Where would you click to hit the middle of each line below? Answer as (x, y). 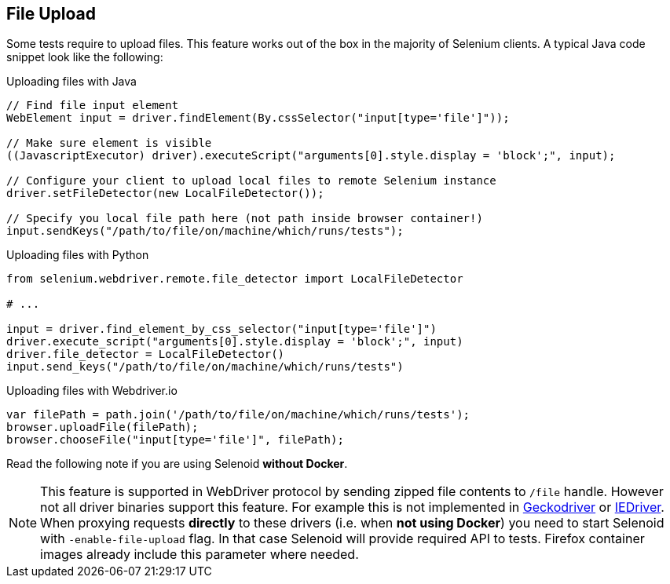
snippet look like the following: (85, 57)
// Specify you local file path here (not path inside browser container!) (245, 219)
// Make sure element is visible (109, 143)
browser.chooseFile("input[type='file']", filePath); (175, 440)
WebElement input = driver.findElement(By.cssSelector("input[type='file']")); (258, 118)
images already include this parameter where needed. (200, 555)
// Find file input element (93, 106)
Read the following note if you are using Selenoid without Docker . (177, 464)
